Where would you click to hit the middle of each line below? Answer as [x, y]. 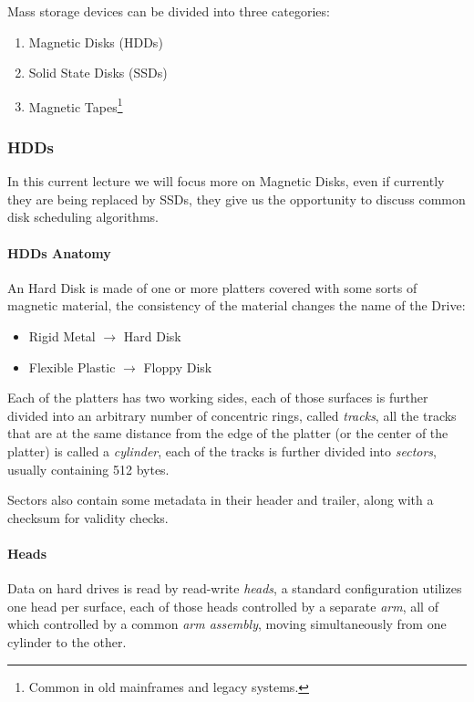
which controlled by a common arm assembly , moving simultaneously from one [227, 624]
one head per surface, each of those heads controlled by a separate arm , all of [223, 606]
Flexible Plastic [72, 367]
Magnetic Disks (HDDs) [96, 42]
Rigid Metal [62, 336]
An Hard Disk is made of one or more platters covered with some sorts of [212, 287]
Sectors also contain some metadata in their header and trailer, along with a [221, 500]
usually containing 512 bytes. [88, 469]
